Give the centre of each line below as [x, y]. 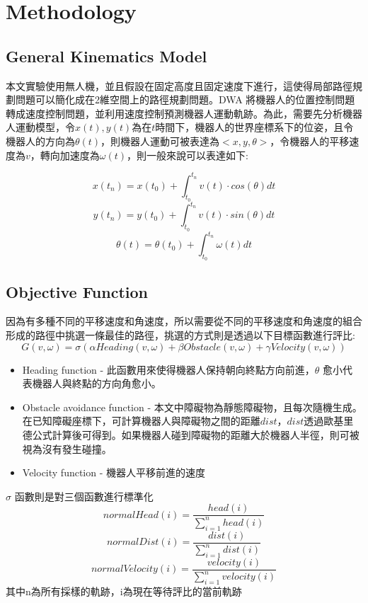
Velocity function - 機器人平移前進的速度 [114, 472]
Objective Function [77, 291]
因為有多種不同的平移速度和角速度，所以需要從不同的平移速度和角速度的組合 [184, 321]
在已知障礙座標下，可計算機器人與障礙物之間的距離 [141, 421]
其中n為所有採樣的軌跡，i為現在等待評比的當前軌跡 [124, 591]
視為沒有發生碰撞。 [67, 448]
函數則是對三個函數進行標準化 [84, 496]
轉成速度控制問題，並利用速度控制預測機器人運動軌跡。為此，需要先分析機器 [184, 113]
